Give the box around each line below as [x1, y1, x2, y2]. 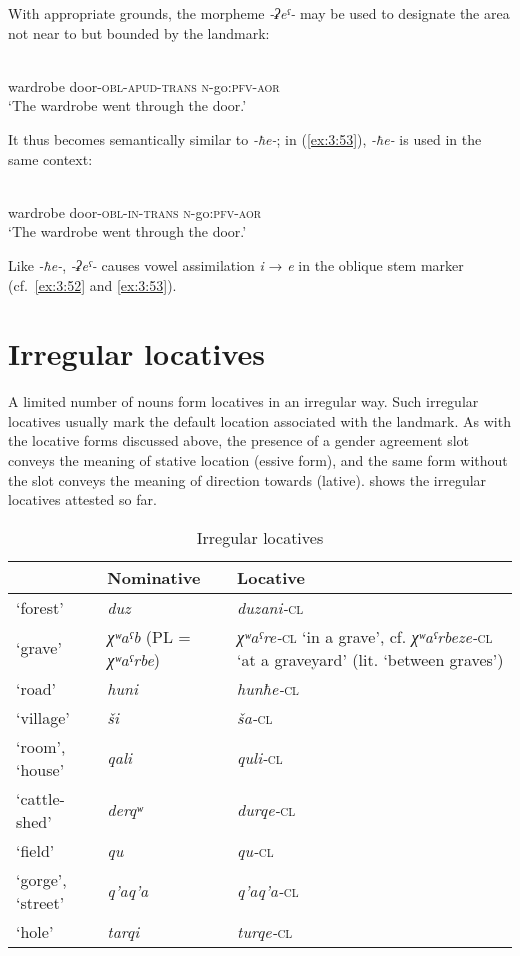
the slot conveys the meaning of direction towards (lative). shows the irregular [8, 469, 487, 490]
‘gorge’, [16, 867, 67, 891]
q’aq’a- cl [237, 879, 299, 903]
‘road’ [16, 676, 57, 700]
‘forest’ [16, 595, 64, 619]
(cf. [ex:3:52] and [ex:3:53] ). [8, 274, 177, 295]
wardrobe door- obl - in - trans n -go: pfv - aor [8, 201, 262, 222]
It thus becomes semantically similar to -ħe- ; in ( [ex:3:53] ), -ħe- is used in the [8, 128, 482, 149]
